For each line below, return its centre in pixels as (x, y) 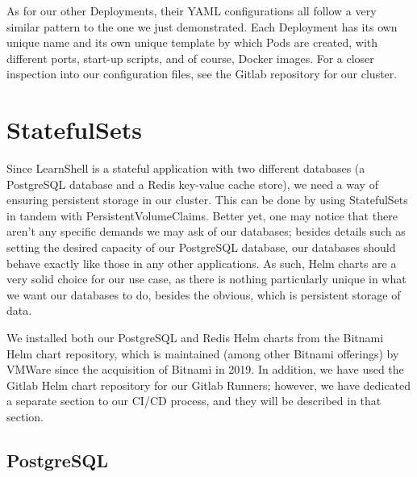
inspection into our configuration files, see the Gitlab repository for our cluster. (202, 74)
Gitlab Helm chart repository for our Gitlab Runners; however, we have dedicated (208, 385)
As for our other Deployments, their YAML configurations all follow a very (192, 10)
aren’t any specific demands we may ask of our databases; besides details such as (206, 231)
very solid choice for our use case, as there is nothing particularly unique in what (206, 279)
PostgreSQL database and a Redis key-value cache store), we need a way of (192, 184)
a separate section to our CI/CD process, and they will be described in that (194, 401)
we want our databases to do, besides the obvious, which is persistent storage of (204, 294)
